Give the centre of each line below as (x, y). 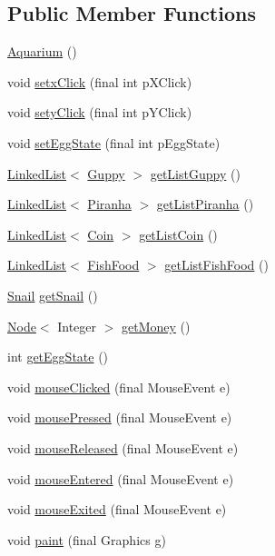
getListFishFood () (216, 265)
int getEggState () (58, 357)
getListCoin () (178, 234)
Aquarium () (42, 51)
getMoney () (156, 326)
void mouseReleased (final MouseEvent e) (123, 447)
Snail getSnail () (53, 295)
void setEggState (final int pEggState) (114, 142)
